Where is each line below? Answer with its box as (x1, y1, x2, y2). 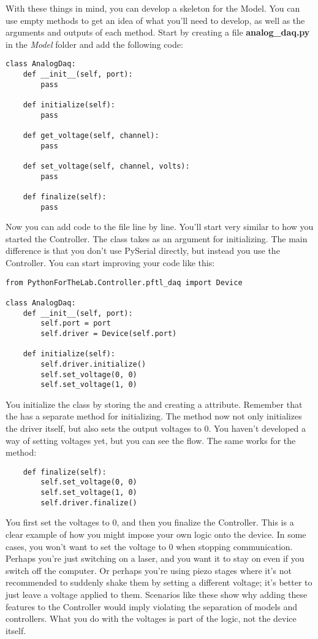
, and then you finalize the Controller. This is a (116, 516, 294, 529)
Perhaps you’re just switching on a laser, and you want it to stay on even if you (6, 552, 305, 565)
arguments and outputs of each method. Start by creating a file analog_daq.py (6, 26, 310, 39)
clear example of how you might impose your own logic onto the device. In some (6, 528, 306, 540)
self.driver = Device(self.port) (40, 329, 177, 338)
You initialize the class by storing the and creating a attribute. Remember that (6, 397, 303, 410)
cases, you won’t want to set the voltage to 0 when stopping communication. (6, 540, 293, 553)
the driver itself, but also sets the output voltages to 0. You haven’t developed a (6, 422, 306, 434)
